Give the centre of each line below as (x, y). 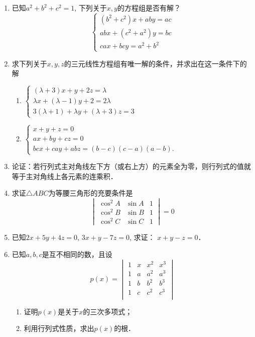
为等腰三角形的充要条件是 (91, 193)
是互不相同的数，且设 (77, 254)
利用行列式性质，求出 (59, 328)
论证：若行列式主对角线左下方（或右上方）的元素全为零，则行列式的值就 (131, 166)
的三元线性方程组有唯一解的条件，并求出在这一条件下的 (155, 63)
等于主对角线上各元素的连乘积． (65, 176)
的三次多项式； (108, 311)
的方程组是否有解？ (149, 8)
